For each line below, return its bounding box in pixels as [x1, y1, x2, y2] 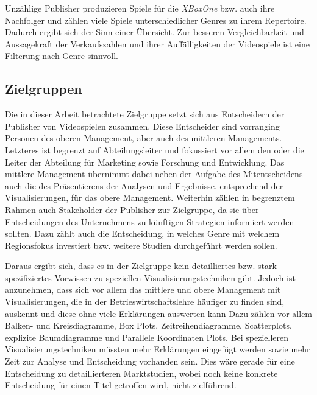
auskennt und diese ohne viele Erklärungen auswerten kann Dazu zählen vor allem [5, 307, 313, 320]
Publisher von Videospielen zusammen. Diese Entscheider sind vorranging [5, 119, 280, 132]
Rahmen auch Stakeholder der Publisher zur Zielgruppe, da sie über [5, 203, 259, 215]
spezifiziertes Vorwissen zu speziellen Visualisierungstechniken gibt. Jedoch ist [5, 271, 296, 284]
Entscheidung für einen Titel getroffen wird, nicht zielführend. [5, 379, 237, 391]
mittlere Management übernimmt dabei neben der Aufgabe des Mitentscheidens [5, 167, 303, 180]
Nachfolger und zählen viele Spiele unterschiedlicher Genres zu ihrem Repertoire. [5, 13, 307, 26]
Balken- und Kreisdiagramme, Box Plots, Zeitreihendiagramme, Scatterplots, [5, 319, 292, 332]
